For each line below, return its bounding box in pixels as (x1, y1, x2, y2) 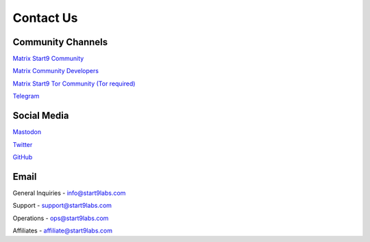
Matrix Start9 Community (12, 55, 84, 63)
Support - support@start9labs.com (12, 202, 112, 210)
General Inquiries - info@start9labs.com (12, 189, 126, 197)
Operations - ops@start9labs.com (12, 214, 109, 222)
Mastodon (12, 128, 41, 136)
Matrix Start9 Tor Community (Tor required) (12, 79, 136, 88)
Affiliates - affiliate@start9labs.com (12, 226, 113, 234)
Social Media (12, 110, 69, 122)
